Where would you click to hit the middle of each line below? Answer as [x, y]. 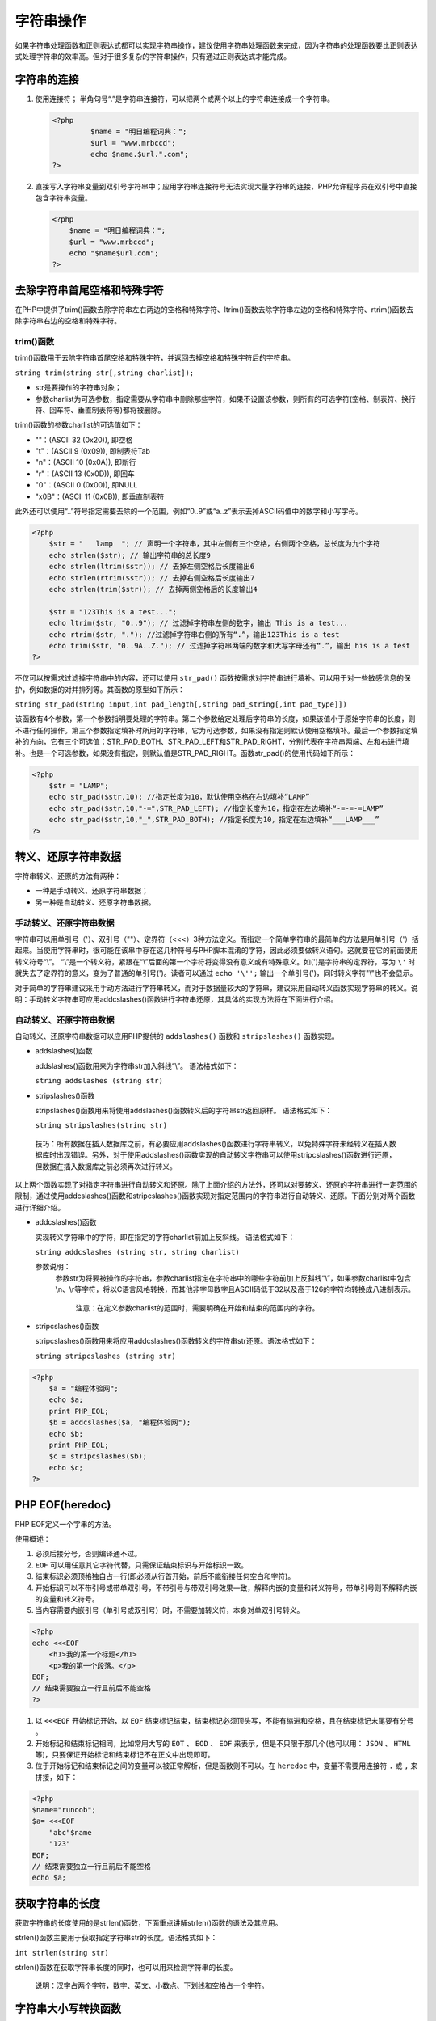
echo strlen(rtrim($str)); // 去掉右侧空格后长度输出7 [152, 578]
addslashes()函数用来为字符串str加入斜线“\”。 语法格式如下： [137, 1065]
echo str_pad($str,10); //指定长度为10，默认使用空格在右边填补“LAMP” [179, 797]
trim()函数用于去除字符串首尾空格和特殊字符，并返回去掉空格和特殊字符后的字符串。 [155, 358]
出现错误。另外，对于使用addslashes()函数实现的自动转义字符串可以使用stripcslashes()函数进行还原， [226, 1155]
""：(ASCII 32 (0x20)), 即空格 [84, 440]
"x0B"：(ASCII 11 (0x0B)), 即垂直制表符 [100, 496]
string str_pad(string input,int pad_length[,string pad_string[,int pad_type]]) [181, 705]
